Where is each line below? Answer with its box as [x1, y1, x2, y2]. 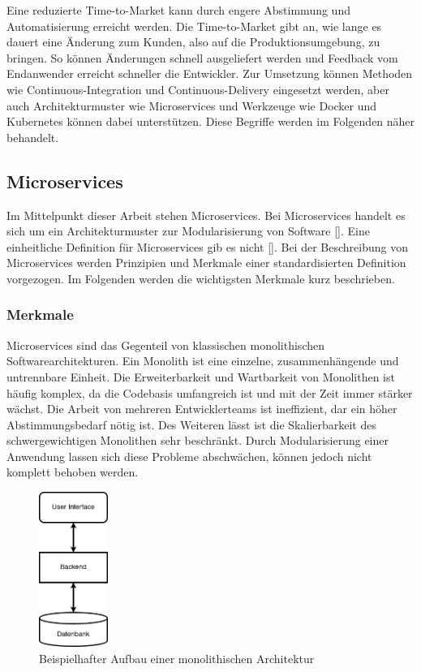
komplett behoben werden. [6, 463, 139, 480]
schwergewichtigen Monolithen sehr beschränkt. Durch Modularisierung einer [6, 432, 389, 449]
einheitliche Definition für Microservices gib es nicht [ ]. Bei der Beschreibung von [6, 238, 408, 255]
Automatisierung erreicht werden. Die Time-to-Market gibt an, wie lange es [6, 17, 382, 34]
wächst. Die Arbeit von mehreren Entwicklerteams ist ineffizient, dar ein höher [6, 400, 397, 417]
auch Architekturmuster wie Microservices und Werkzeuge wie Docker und [6, 97, 377, 114]
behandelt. [6, 128, 59, 145]
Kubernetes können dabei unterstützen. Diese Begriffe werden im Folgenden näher [6, 113, 415, 130]
